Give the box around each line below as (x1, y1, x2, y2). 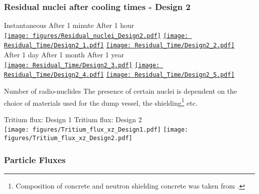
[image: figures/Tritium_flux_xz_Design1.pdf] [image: (4, 126, 188, 134)
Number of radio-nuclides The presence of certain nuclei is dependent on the (4, 86, 237, 96)
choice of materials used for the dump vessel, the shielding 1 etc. (4, 96, 198, 108)
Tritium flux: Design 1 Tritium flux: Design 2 (4, 114, 142, 124)
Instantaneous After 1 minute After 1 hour (4, 20, 134, 30)
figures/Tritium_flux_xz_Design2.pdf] (4, 135, 132, 142)
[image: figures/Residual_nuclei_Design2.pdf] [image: (4, 32, 188, 39)
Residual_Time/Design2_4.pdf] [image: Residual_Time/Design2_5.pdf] (4, 71, 235, 79)
